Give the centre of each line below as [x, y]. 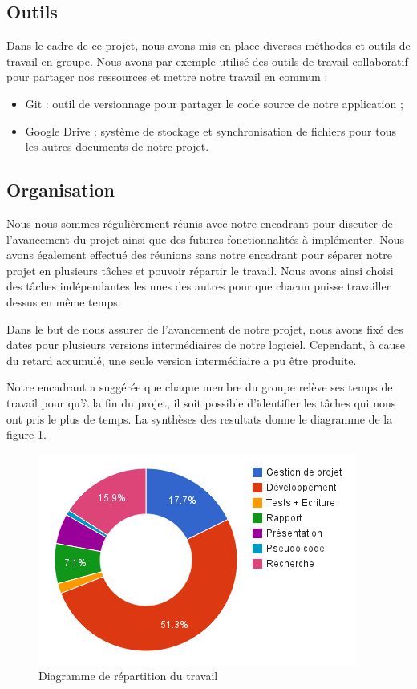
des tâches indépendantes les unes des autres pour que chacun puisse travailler [199, 286]
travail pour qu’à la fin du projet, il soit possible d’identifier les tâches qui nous [201, 402]
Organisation [61, 190]
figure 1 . [26, 434]
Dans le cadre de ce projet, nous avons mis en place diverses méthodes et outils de [208, 45]
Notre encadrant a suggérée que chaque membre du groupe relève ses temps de [200, 387]
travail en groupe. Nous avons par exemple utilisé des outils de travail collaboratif [207, 61]
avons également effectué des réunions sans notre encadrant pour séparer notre [199, 255]
